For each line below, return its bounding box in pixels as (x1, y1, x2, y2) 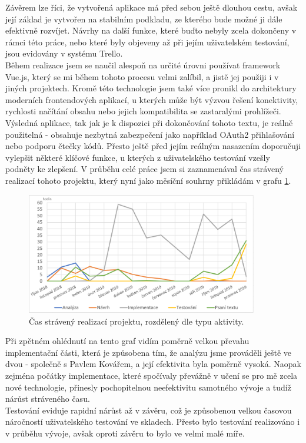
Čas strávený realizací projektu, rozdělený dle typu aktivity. (29, 315, 244, 327)
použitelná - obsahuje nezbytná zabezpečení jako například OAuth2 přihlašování (5, 128, 295, 140)
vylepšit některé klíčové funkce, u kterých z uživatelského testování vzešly (5, 151, 270, 163)
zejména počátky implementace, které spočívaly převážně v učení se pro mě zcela (5, 369, 298, 381)
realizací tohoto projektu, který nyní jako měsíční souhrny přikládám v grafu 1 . (5, 174, 291, 186)
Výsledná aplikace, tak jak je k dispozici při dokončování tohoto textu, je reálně (5, 116, 293, 128)
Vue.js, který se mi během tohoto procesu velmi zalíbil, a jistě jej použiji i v (5, 70, 279, 82)
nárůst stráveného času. (5, 392, 90, 405)
